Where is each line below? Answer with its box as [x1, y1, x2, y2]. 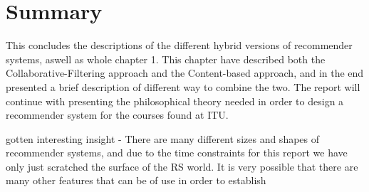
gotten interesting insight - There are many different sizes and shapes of [6, 131, 320, 146]
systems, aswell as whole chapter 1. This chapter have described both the [6, 51, 326, 66]
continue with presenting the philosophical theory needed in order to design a [6, 93, 344, 108]
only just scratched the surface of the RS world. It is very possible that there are [6, 159, 358, 174]
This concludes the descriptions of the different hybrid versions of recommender [6, 38, 353, 53]
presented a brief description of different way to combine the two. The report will [6, 79, 360, 94]
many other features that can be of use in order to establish [6, 173, 266, 188]
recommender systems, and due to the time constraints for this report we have [6, 145, 348, 160]
